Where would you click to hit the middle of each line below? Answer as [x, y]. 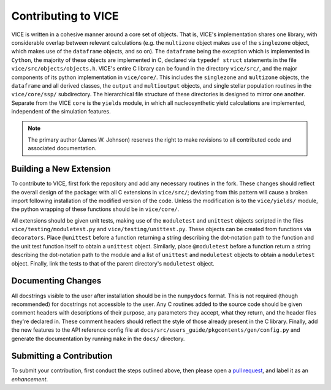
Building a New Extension [61, 169]
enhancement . [30, 379]
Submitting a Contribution [62, 356]
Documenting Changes [56, 281]
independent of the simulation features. [61, 112]
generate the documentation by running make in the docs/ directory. [98, 338]
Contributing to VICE [65, 16]
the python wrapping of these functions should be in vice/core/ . [95, 209]
